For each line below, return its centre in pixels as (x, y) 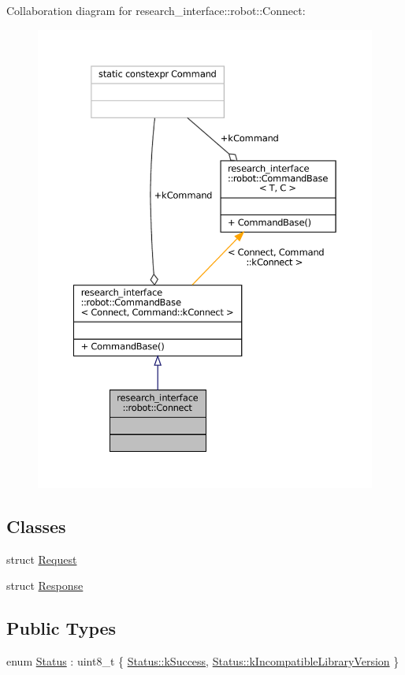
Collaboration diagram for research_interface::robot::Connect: (156, 10)
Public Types (61, 628)
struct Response (45, 585)
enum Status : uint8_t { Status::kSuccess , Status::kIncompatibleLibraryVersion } (203, 661)
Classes (36, 526)
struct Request (42, 559)
